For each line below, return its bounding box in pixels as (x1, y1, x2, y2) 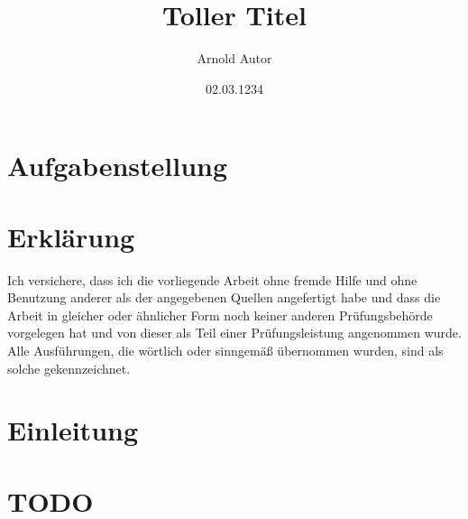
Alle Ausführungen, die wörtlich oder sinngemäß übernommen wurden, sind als (7, 341, 444, 359)
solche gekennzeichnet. (7, 358, 131, 377)
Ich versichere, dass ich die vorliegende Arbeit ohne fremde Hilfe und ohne (7, 270, 418, 289)
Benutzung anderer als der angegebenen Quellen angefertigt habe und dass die (7, 288, 441, 307)
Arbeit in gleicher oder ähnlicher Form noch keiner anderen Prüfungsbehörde (7, 305, 433, 324)
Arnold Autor (197, 49, 272, 68)
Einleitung (7, 412, 139, 449)
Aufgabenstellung (7, 147, 228, 184)
